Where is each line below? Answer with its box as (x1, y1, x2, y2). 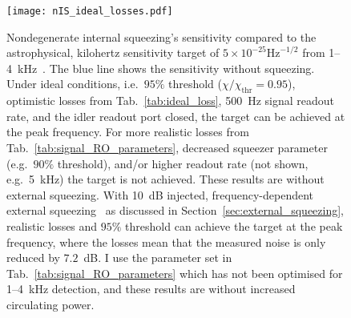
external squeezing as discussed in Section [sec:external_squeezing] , (6, 202, 345, 219)
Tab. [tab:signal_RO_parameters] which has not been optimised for (6, 264, 343, 281)
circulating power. (6, 296, 95, 312)
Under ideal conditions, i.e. (6, 75, 139, 92)
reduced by (6, 249, 60, 266)
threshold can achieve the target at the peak (125, 217, 343, 234)
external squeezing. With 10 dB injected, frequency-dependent (6, 186, 314, 203)
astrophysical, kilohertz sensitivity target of (6, 44, 220, 61)
